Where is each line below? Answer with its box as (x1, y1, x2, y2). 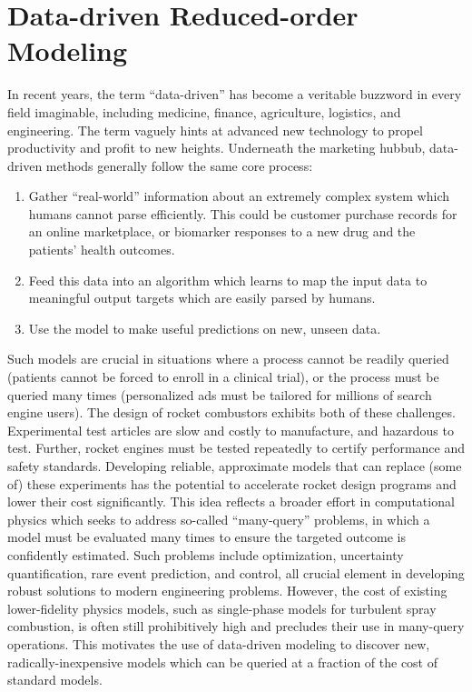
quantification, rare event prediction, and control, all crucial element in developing (7, 563, 465, 582)
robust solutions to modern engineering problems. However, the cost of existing (7, 581, 447, 600)
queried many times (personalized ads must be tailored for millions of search (7, 385, 432, 404)
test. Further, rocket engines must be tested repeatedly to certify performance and (7, 438, 465, 457)
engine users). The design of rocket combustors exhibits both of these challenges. (7, 403, 456, 422)
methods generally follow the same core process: (45, 155, 313, 175)
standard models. (7, 670, 103, 689)
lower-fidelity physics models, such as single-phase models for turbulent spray (7, 598, 437, 617)
